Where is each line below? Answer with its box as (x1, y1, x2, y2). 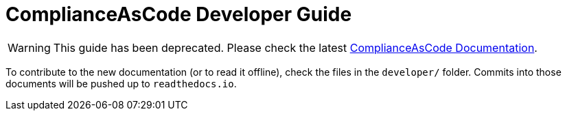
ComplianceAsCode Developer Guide (5, 3, 352, 26)
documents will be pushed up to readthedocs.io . (5, 77, 237, 89)
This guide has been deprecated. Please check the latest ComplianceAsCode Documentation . (53, 40, 537, 55)
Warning (8, 40, 51, 55)
